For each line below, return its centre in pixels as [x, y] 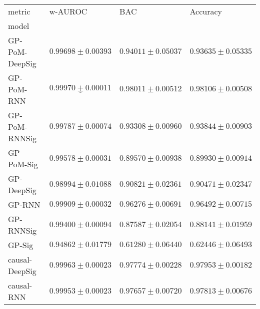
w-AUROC [68, 11]
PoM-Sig [23, 164]
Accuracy [206, 11]
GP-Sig [21, 245]
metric [19, 11]
